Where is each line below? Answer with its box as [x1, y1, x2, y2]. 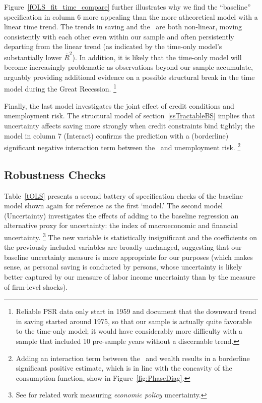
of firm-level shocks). [4, 281, 68, 292]
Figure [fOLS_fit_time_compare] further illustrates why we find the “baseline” [4, 2, 251, 12]
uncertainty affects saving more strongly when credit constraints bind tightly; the [4, 120, 255, 130]
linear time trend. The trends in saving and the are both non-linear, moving [4, 21, 242, 32]
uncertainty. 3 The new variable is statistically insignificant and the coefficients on [4, 230, 257, 242]
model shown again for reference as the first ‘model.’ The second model [4, 200, 223, 211]
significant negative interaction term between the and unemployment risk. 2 [4, 141, 241, 152]
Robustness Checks [4, 166, 106, 182]
